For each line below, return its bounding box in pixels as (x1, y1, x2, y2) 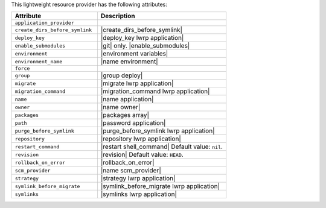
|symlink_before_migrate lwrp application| (100, 182, 220, 191)
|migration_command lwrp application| (100, 87, 210, 96)
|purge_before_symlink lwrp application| (100, 127, 215, 135)
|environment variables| (100, 49, 168, 58)
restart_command (14, 143, 60, 150)
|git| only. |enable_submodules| (100, 42, 190, 50)
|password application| (100, 119, 166, 127)
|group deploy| (100, 71, 143, 80)
